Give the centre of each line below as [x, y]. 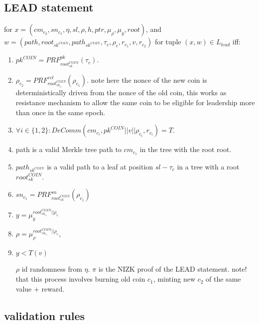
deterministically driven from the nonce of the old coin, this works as [121, 92]
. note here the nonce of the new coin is [147, 80]
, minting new [174, 279]
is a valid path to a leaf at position [100, 166]
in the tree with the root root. [186, 149]
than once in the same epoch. [61, 112]
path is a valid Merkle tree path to [68, 149]
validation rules [44, 315]
